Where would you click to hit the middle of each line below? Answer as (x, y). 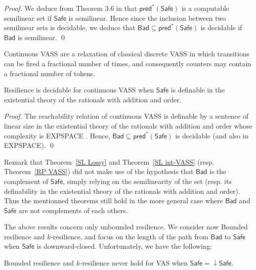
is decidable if (221, 27)
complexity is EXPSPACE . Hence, (57, 135)
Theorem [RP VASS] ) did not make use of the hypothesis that (99, 171)
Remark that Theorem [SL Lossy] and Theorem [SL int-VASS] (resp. (109, 161)
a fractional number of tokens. (50, 73)
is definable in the (198, 90)
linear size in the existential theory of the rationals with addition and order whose (128, 125)
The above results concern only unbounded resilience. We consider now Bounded (126, 227)
